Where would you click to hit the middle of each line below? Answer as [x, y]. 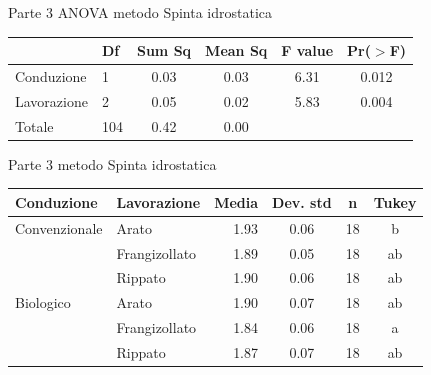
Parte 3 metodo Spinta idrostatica [112, 163]
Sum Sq [164, 50]
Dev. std [302, 201]
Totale [34, 125]
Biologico [43, 302]
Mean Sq [236, 50]
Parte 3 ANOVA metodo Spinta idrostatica [140, 12]
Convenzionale [59, 227]
